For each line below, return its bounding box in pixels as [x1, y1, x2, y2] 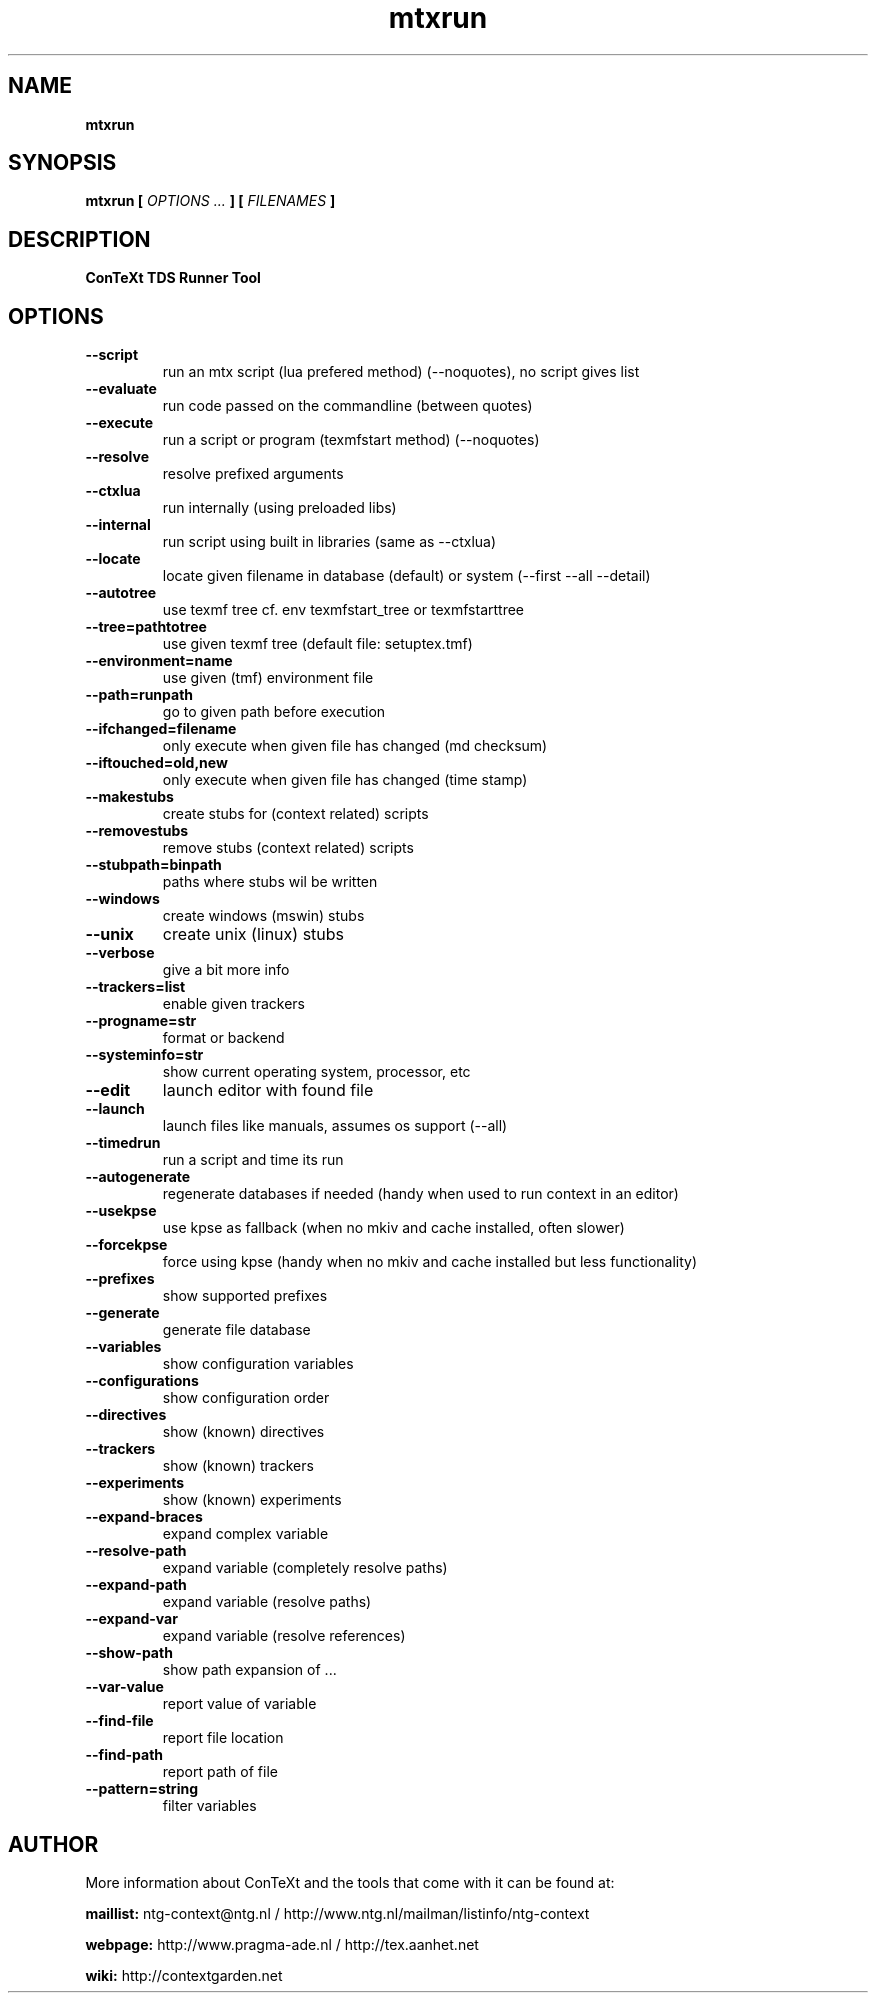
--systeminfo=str [85, 1046, 204, 1064]
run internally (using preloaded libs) [162, 499, 397, 517]
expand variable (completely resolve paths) [162, 1559, 448, 1577]
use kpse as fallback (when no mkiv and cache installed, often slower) [162, 1219, 625, 1237]
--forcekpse [85, 1236, 168, 1254]
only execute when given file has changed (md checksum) [162, 737, 548, 755]
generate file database [162, 1321, 311, 1339]
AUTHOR [8, 1831, 99, 1857]
